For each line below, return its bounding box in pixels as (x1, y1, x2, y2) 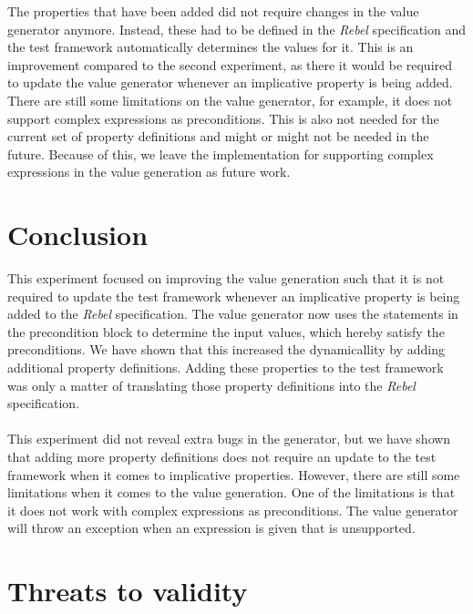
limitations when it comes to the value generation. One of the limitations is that (7, 483, 456, 502)
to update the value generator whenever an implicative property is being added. (7, 73, 453, 92)
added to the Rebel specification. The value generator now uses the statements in (7, 304, 458, 323)
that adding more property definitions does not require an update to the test (7, 447, 437, 466)
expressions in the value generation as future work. (7, 162, 291, 181)
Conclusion (7, 216, 149, 253)
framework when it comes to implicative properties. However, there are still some (7, 465, 460, 484)
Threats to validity (7, 572, 248, 609)
